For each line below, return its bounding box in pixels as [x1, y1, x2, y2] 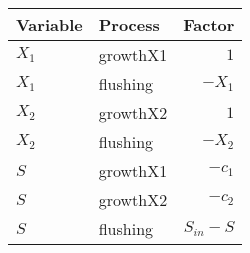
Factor [183, 13, 235, 36]
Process [98, 13, 160, 36]
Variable [16, 13, 83, 36]
